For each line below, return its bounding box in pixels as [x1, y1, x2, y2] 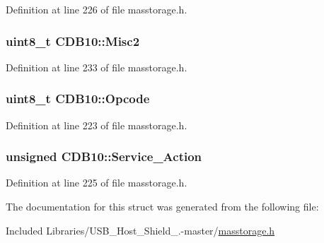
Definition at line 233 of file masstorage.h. [6, 59, 187, 74]
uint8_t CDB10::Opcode [6, 90, 150, 107]
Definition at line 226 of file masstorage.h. [6, 2, 187, 16]
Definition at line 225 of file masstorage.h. [6, 175, 187, 190]
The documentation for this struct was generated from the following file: [6, 199, 319, 214]
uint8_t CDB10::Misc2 [6, 32, 140, 49]
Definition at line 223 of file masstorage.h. [6, 117, 187, 132]
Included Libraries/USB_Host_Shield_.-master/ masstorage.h [6, 223, 275, 237]
